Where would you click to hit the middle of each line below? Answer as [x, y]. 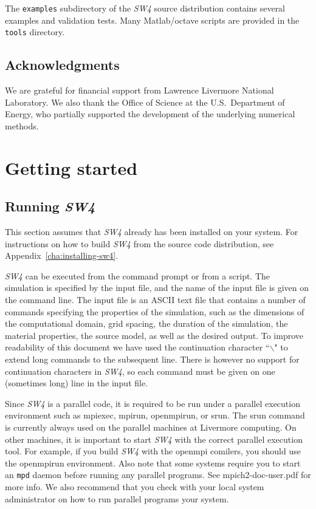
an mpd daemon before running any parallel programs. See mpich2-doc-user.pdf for [158, 475]
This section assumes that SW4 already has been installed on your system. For [152, 232]
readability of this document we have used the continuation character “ [137, 347]
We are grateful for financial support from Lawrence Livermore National [139, 90]
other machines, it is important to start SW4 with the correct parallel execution [154, 439]
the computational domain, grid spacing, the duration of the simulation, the [146, 323]
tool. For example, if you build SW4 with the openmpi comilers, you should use [153, 451]
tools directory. [35, 32]
